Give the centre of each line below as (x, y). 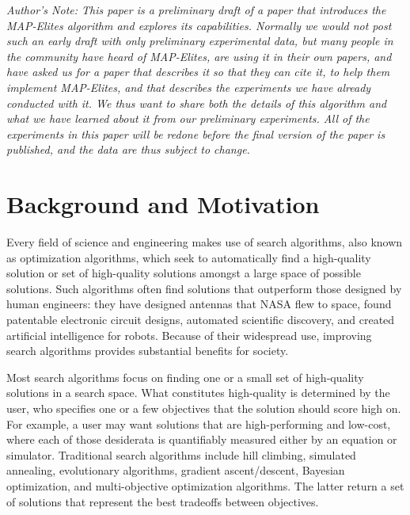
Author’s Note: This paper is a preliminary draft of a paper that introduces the (196, 10)
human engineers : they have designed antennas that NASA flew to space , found (199, 304)
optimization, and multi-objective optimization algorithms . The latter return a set (205, 485)
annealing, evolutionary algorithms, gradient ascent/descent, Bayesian (176, 470)
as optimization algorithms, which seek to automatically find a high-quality (189, 257)
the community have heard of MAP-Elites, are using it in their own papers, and (199, 56)
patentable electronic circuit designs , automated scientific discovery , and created (201, 320)
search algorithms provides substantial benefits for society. (148, 351)
